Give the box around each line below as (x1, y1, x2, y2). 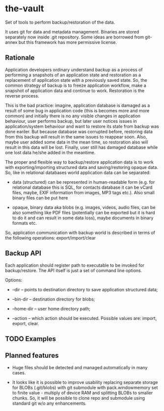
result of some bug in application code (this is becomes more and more (5, 107, 150, 113)
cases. (12, 370, 26, 376)
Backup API (5, 249, 42, 258)
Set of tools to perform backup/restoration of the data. (5, 19, 115, 25)
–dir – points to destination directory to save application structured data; (12, 286, 158, 292)
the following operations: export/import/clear (5, 235, 96, 240)
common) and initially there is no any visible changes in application (5, 113, 141, 119)
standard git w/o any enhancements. (12, 400, 87, 406)
